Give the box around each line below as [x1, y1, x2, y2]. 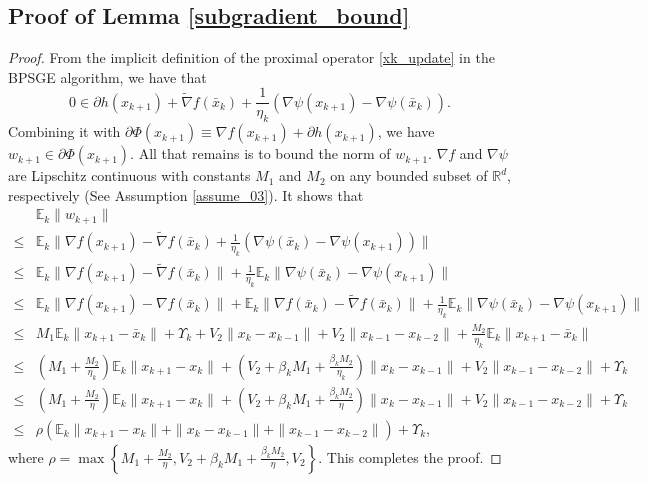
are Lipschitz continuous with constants [8, 165, 251, 186]
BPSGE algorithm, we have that [8, 66, 207, 87]
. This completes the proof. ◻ [318, 446, 502, 467]
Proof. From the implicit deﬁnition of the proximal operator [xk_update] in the [8, 47, 495, 68]
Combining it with [8, 121, 121, 142]
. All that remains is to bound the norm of [130, 143, 391, 164]
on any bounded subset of [330, 165, 488, 186]
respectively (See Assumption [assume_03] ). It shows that [8, 184, 364, 205]
